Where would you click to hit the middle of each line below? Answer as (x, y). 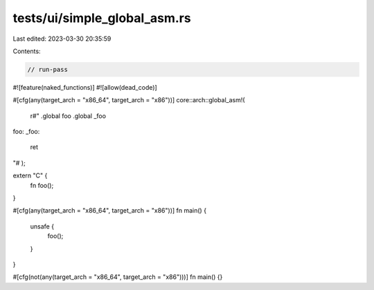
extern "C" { (30, 175)
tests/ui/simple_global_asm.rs (102, 18)
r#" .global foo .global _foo (68, 116)
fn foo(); (42, 185)
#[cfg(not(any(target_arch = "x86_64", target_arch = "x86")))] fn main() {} (118, 277)
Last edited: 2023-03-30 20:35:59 (62, 39)
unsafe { (42, 226)
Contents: (27, 51)
